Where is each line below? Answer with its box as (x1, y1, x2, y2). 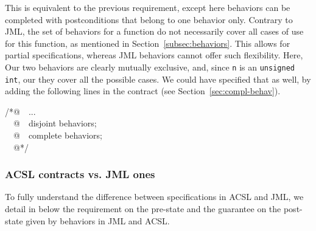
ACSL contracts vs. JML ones (5, 167, 155, 182)
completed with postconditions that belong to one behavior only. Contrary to (5, 13, 293, 26)
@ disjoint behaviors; (13, 117, 97, 129)
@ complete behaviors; (13, 129, 102, 142)
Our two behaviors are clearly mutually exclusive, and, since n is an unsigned (5, 60, 295, 73)
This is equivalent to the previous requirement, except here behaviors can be (5, 1, 290, 13)
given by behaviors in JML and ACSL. (26, 214, 170, 227)
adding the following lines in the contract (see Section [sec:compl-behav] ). (5, 84, 281, 97)
